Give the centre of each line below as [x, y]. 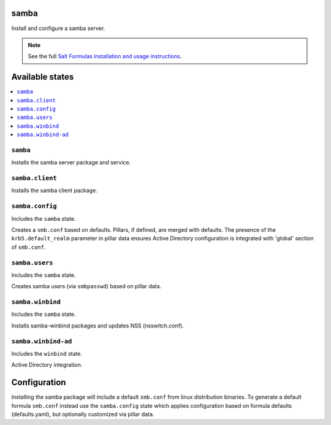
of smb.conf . [29, 247]
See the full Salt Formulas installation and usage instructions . [105, 56]
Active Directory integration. [47, 365]
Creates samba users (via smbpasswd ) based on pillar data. [86, 286]
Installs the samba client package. [54, 191]
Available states [43, 77]
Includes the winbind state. [47, 353]
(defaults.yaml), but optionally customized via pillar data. [83, 415]
